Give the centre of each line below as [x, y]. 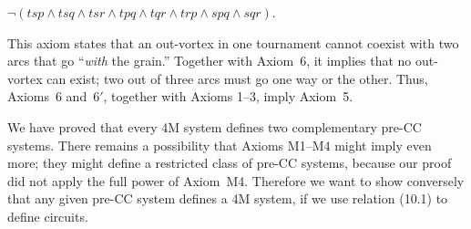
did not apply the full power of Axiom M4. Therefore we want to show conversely [236, 180]
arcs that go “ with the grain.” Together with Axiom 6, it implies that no [210, 61]
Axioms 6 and [47, 96]
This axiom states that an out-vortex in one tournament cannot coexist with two [233, 42]
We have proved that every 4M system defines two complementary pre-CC [215, 126]
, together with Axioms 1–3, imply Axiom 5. [228, 96]
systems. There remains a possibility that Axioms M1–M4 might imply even [220, 145]
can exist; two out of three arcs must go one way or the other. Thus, [237, 78]
